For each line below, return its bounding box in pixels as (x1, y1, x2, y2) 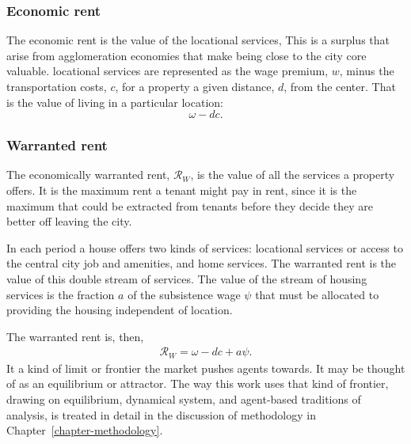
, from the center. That (284, 78, 396, 94)
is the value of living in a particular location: (6, 93, 223, 110)
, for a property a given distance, (115, 78, 275, 94)
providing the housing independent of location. (6, 302, 233, 318)
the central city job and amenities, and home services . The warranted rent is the (6, 255, 397, 271)
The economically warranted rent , (6, 166, 170, 183)
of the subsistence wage (127, 286, 241, 302)
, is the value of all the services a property (190, 166, 395, 183)
